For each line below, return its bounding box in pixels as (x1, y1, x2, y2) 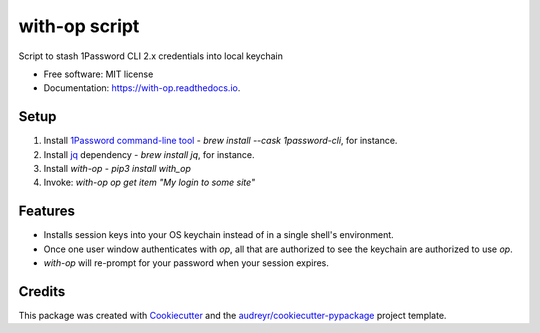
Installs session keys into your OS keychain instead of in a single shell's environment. (43, 229, 394, 241)
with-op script (18, 15, 140, 37)
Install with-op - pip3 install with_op (43, 163, 192, 175)
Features (18, 203, 75, 220)
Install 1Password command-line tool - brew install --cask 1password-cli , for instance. (43, 135, 398, 147)
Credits (18, 283, 66, 300)
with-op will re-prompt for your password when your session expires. (43, 257, 330, 269)
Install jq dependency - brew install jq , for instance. (43, 148, 255, 160)
